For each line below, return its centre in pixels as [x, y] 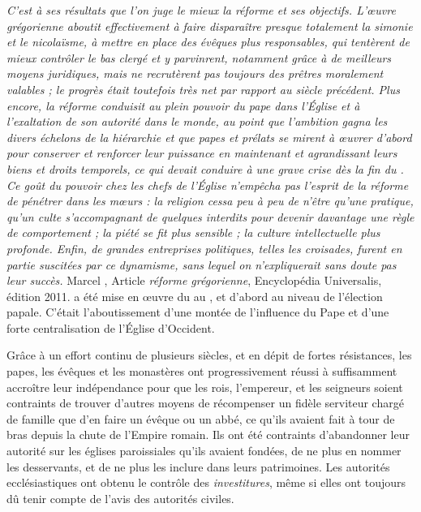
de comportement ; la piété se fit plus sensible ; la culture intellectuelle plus [193, 232]
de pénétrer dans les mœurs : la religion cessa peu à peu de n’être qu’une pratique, [210, 201]
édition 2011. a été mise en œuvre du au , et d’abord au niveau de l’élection [195, 296]
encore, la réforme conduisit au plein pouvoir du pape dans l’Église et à [183, 105]
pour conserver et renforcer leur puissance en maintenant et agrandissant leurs [202, 153]
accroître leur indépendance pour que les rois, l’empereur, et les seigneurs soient [205, 387]
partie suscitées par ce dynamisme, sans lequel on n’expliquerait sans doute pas [202, 264]
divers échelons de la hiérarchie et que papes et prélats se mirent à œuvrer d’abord [209, 137]
